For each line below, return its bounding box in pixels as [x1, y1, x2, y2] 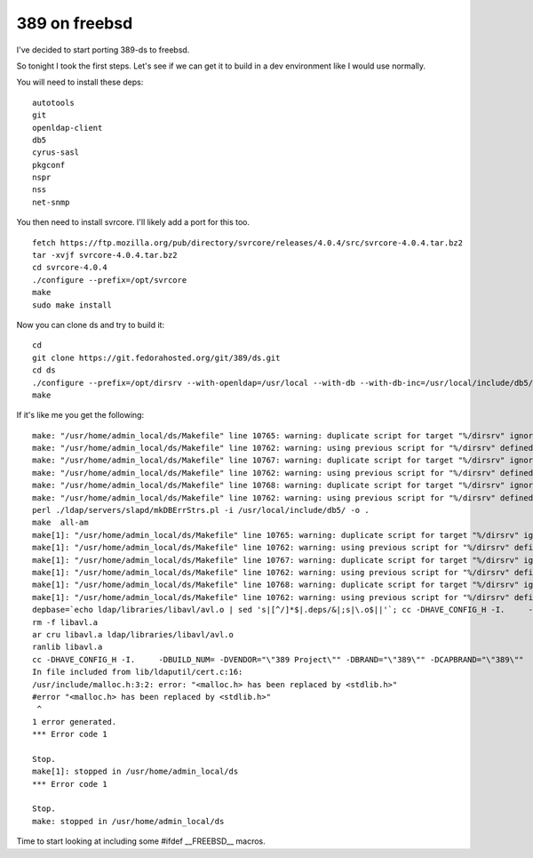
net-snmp [32, 196, 70, 207]
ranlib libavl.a [32, 642, 103, 653]
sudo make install [32, 300, 113, 310]
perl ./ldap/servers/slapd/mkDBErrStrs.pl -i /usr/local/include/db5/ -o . [32, 505, 370, 516]
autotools [32, 98, 75, 108]
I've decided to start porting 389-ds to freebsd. [16, 44, 190, 55]
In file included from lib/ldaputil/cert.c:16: [32, 667, 243, 678]
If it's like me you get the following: [16, 410, 145, 421]
